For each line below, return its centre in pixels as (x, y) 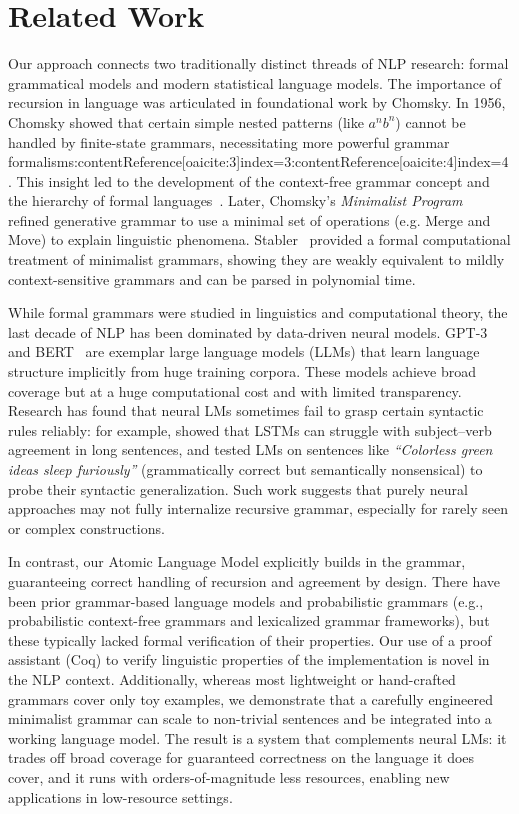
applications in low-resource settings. (120, 796)
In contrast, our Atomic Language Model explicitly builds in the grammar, (237, 561)
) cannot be (430, 121)
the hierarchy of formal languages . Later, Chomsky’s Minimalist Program (235, 200)
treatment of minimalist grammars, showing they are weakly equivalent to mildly (256, 259)
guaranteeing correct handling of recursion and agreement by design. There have (254, 580)
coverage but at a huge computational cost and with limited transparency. (235, 390)
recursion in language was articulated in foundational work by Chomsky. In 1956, (257, 102)
